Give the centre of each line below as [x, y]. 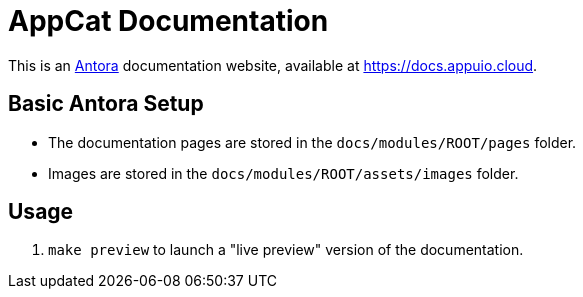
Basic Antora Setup [106, 104]
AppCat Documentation [168, 21]
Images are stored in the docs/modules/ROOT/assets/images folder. [283, 173]
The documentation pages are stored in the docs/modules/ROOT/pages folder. [312, 142]
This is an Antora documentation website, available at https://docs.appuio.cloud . [273, 65]
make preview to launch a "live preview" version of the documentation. [286, 250]
